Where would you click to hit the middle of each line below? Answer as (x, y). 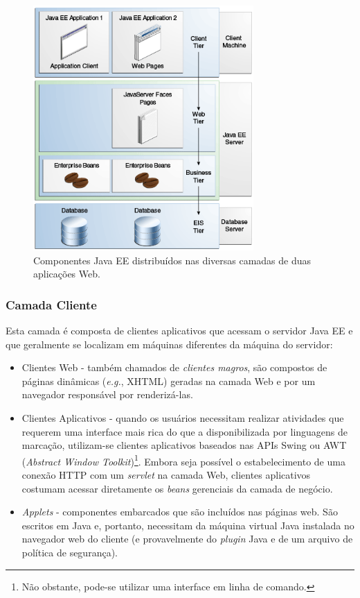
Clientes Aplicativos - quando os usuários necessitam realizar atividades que (183, 418)
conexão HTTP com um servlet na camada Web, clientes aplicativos (166, 475)
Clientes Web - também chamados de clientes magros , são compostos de (174, 367)
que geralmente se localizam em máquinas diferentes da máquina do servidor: (169, 344)
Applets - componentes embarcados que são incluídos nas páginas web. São (180, 512)
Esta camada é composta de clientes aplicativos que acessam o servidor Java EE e (179, 331)
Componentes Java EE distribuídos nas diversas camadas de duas (172, 260)
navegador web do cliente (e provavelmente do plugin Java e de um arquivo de (187, 539)
